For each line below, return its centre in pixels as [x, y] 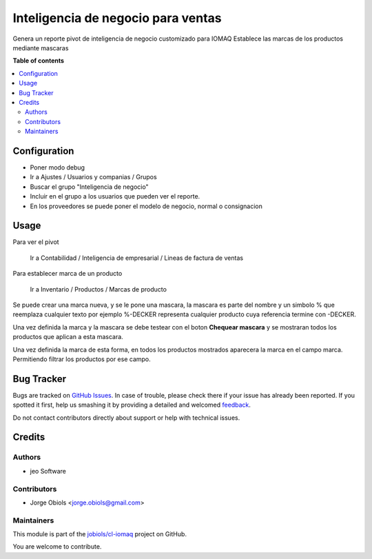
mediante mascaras [41, 48]
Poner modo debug [58, 167]
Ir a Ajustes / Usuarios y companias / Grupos [94, 177]
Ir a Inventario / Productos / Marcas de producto [98, 289]
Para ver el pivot [36, 242]
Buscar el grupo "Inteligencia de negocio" [89, 187]
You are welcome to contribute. [57, 547]
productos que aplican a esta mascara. [68, 337]
